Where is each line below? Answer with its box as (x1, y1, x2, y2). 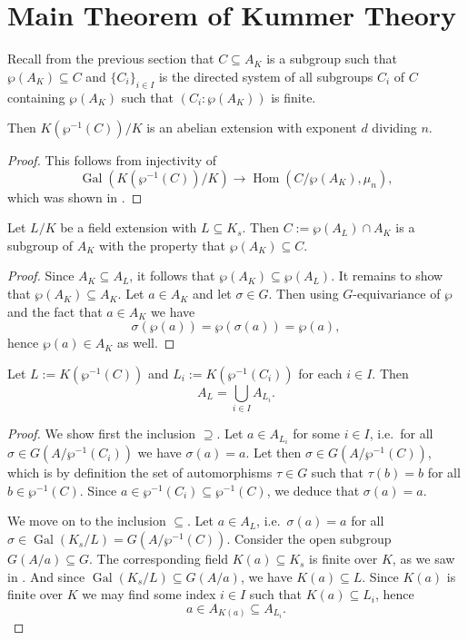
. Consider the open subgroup (226, 529, 392, 548)
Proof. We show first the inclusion (7, 424, 196, 443)
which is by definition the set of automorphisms (7, 463, 273, 482)
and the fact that (7, 301, 103, 320)
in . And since (7, 566, 85, 586)
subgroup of (7, 235, 74, 254)
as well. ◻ (117, 333, 175, 352)
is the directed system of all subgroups (158, 66, 373, 85)
